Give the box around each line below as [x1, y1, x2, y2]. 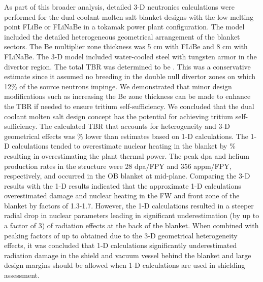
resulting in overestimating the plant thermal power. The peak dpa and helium [4, 150, 249, 161]
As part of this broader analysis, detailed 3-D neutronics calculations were [4, 2, 235, 12]
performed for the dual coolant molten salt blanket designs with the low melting [4, 11, 254, 22]
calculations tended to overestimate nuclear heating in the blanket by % [12, 140, 236, 151]
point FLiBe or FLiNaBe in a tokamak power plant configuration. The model [4, 21, 245, 32]
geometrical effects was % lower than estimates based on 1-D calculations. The [4, 130, 248, 141]
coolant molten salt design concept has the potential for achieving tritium [4, 111, 234, 121]
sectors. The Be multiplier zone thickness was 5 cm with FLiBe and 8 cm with [4, 41, 248, 52]
